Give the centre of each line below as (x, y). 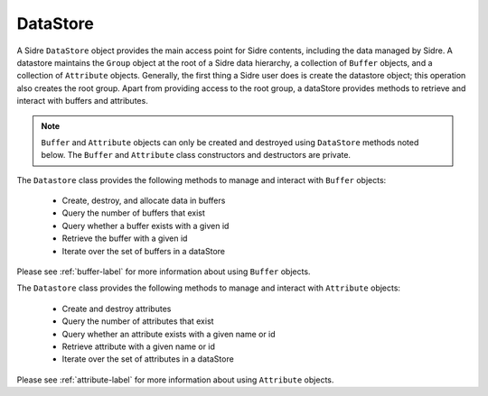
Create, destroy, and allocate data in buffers (144, 201)
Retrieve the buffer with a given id (125, 238)
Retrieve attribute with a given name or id (139, 346)
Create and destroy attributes (117, 309)
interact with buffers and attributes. (82, 101)
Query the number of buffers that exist (133, 213)
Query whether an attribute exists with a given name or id (169, 334)
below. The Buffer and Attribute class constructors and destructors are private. (196, 155)
